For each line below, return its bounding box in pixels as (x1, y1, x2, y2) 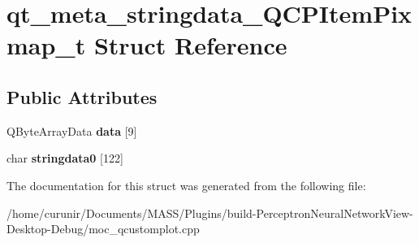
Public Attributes (6, 84, 158, 109)
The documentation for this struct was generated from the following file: (6, 176, 366, 193)
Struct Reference (93, 28, 287, 62)
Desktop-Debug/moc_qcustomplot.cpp (6, 220, 200, 237)
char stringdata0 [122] (6, 150, 123, 167)
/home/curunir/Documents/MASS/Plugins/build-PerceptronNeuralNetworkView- (6, 204, 413, 221)
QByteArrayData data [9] (6, 122, 137, 139)
